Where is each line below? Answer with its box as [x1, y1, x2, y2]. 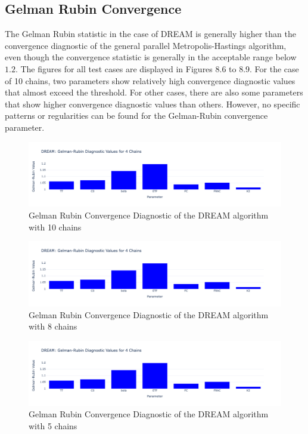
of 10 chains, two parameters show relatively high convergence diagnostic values [5, 74, 295, 87]
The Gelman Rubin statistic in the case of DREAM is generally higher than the [5, 27, 296, 40]
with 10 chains [29, 220, 82, 233]
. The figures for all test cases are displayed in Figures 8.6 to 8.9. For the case [15, 62, 299, 75]
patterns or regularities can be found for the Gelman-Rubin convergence [5, 109, 268, 122]
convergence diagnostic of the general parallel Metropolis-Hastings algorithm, [5, 39, 287, 51]
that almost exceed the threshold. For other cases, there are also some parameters [5, 86, 303, 99]
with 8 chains [29, 320, 77, 333]
